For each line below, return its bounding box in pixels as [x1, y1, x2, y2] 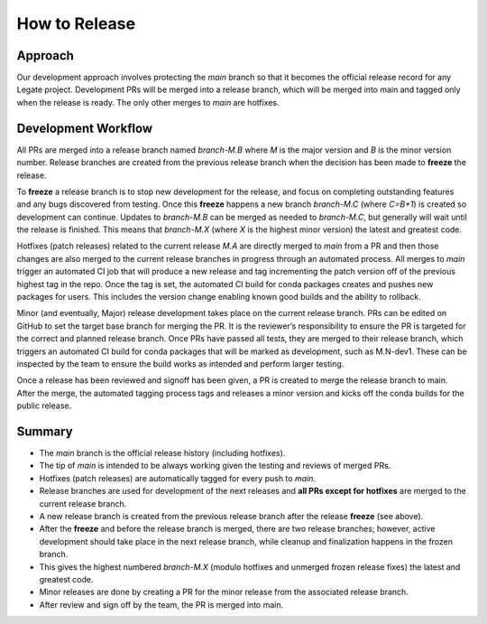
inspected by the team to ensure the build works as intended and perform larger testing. [16, 359, 345, 369]
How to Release [16, 14, 135, 33]
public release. [16, 400, 72, 411]
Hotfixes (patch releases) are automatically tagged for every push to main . [39, 472, 316, 483]
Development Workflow [16, 120, 153, 135]
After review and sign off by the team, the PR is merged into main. [39, 599, 284, 610]
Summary [16, 424, 73, 439]
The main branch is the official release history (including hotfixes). [39, 448, 286, 459]
